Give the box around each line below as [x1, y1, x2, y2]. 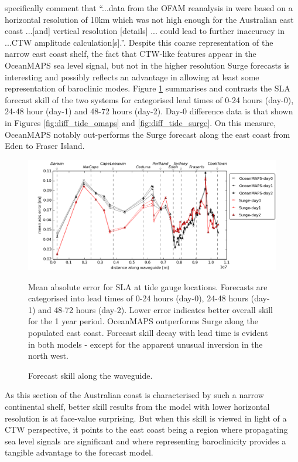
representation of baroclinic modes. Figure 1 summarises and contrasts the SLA [5, 82, 290, 94]
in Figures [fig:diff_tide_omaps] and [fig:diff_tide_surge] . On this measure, [5, 116, 276, 128]
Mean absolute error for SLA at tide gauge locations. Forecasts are [28, 280, 268, 293]
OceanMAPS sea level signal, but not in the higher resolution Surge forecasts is [5, 59, 290, 71]
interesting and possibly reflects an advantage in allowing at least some [5, 70, 259, 83]
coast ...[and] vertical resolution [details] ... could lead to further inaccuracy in [5, 25, 285, 37]
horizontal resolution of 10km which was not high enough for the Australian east [5, 13, 294, 25]
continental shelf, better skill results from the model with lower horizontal [5, 400, 270, 413]
